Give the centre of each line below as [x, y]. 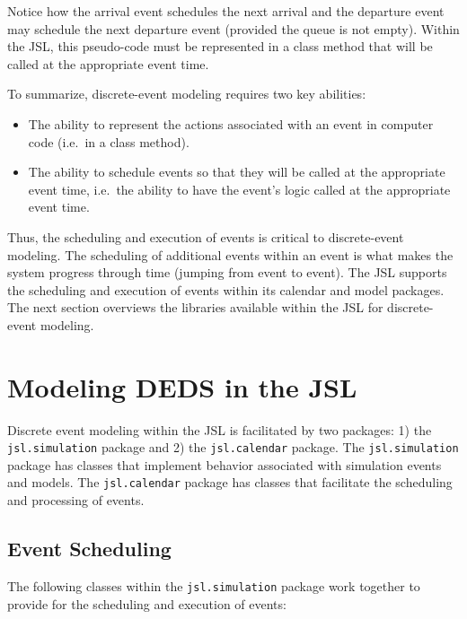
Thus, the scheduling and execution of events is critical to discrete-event [206, 236]
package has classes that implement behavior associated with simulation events [225, 464]
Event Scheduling [89, 549]
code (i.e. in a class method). [109, 141]
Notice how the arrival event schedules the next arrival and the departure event [226, 11]
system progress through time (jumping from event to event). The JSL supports [227, 272]
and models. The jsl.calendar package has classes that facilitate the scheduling [230, 482]
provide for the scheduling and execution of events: [147, 603]
